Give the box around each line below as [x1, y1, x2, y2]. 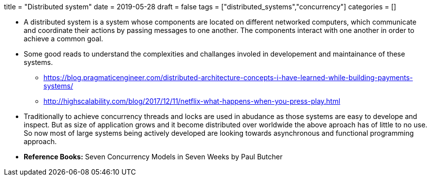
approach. [24, 137, 57, 146]
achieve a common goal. [24, 34, 103, 43]
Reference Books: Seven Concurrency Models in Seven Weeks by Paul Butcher [24, 152, 283, 161]
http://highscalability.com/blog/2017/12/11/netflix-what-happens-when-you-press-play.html [43, 97, 341, 105]
